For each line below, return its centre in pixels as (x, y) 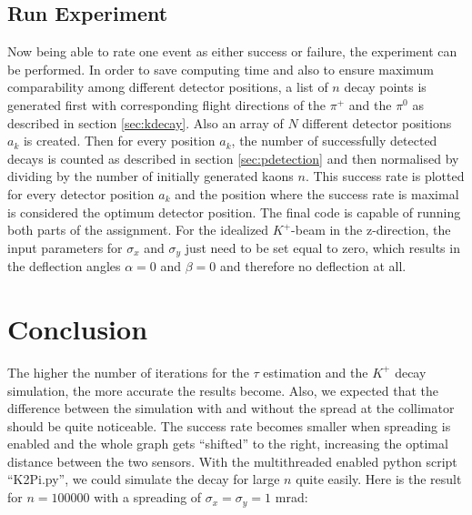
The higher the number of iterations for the (128, 372)
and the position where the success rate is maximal (317, 193)
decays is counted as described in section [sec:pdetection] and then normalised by (233, 158)
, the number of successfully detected (334, 141)
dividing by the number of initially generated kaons (151, 176)
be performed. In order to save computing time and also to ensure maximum (221, 69)
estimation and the (316, 372)
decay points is (385, 87)
